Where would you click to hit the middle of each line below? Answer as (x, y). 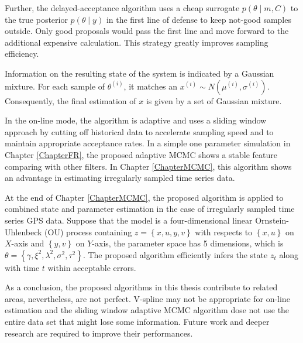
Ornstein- (272, 220)
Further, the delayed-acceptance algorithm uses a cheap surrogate (122, 8)
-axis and (28, 243)
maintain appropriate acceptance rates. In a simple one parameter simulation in (148, 143)
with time (22, 267)
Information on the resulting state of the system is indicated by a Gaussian (140, 73)
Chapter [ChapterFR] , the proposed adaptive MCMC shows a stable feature (141, 154)
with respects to (224, 231)
